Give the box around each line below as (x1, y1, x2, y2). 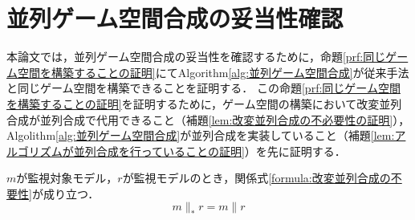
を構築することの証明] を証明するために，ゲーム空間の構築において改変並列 (6, 95, 402, 112)
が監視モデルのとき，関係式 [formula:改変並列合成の (122, 169, 391, 186)
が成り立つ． (31, 185, 100, 202)
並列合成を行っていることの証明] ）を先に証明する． (73, 142, 346, 159)
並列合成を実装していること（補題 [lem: (191, 127, 395, 144)
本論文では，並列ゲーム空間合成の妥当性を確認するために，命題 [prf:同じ (6, 48, 386, 65)
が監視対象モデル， (16, 169, 118, 186)
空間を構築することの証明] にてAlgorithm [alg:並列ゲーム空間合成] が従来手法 (17, 63, 409, 80)
